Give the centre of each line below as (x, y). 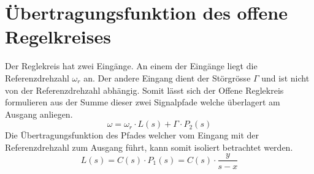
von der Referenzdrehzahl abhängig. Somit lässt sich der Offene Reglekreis (144, 90)
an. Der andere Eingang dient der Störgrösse (167, 78)
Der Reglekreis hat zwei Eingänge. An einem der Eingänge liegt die (131, 66)
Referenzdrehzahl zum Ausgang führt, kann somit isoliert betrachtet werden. (149, 147)
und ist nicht (285, 78)
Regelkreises (58, 36)
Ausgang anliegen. (39, 114)
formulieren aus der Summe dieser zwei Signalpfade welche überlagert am (143, 102)
